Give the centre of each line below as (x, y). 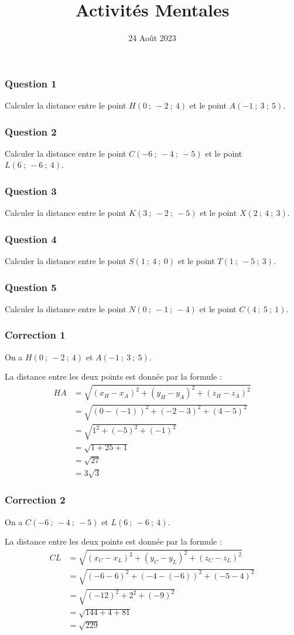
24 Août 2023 (152, 38)
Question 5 (31, 287)
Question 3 (31, 190)
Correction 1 (35, 335)
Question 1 (31, 83)
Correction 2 (35, 500)
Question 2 (31, 131)
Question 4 (31, 239)
